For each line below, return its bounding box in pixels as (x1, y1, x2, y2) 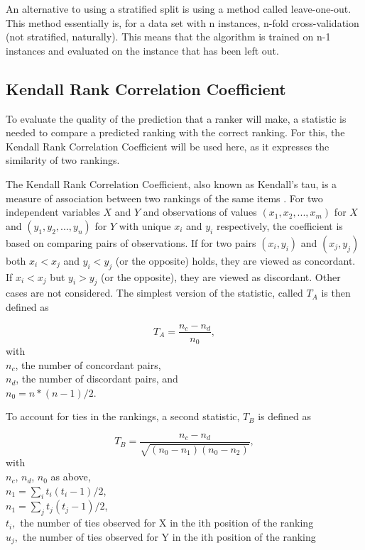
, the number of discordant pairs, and (16, 371, 178, 386)
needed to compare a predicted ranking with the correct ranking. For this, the (6, 125, 345, 140)
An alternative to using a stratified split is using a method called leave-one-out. (6, 1, 352, 16)
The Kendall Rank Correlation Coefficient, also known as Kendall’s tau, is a (6, 176, 337, 191)
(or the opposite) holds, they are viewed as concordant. (115, 253, 356, 268)
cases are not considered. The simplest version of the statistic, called (6, 285, 303, 300)
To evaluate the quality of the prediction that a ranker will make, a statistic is (6, 111, 347, 126)
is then (321, 285, 351, 300)
